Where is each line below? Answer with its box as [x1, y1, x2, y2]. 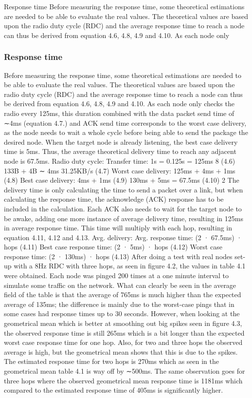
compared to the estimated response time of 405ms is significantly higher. [4, 385, 223, 395]
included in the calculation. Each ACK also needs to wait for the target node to [4, 203, 242, 213]
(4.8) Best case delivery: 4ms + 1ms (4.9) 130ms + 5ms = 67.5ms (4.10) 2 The [4, 175, 239, 185]
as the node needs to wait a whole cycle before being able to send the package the [4, 127, 248, 137]
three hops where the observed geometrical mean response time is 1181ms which [4, 375, 243, 385]
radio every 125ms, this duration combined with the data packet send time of [4, 108, 234, 118]
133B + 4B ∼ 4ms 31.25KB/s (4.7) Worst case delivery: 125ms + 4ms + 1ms [4, 165, 235, 175]
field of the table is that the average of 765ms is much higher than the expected [4, 289, 241, 300]
